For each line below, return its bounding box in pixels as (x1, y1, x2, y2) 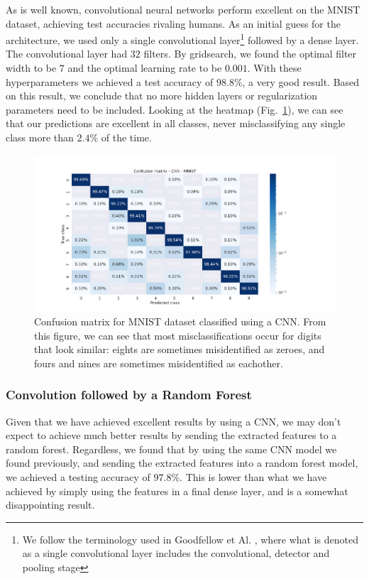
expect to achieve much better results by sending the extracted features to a (6, 428, 337, 443)
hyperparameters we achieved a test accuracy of (6, 74, 214, 89)
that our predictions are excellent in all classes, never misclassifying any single (6, 116, 346, 131)
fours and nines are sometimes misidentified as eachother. (34, 355, 283, 370)
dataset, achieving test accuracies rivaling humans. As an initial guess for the (6, 16, 341, 31)
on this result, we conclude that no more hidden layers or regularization (6, 88, 318, 103)
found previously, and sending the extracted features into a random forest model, (6, 455, 358, 470)
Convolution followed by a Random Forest (6, 386, 252, 404)
